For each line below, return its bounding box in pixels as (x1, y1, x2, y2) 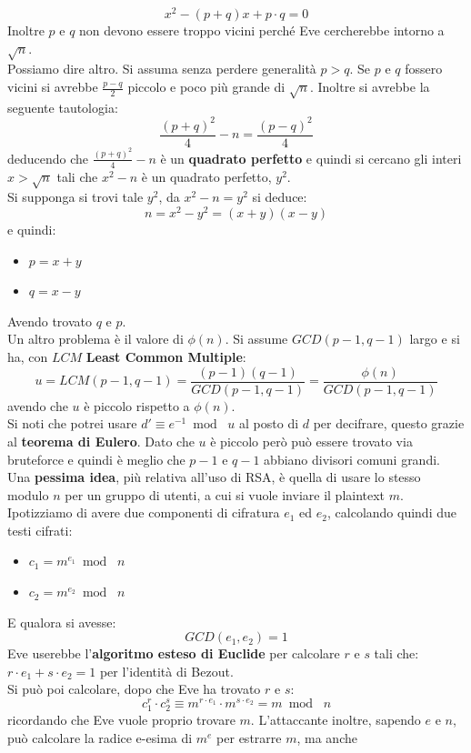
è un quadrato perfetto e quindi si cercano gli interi (160, 148, 462, 167)
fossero (405, 59, 443, 78)
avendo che (7, 396, 68, 415)
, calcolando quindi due (327, 503, 456, 522)
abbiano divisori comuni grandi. (264, 449, 440, 468)
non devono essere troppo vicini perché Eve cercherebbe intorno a (79, 21, 445, 40)
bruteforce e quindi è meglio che (7, 449, 185, 468)
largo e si (409, 329, 460, 348)
